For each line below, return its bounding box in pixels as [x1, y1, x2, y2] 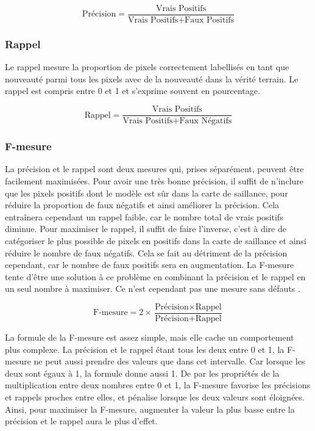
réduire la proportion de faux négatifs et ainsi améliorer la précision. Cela [5, 198, 280, 211]
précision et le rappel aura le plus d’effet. [5, 415, 158, 427]
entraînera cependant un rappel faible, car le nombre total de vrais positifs [5, 210, 283, 223]
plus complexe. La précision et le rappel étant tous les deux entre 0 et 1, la [5, 342, 285, 355]
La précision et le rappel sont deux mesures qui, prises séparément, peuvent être [5, 162, 304, 175]
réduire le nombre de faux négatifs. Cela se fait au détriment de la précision [5, 246, 288, 259]
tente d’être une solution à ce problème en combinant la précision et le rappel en [5, 270, 306, 283]
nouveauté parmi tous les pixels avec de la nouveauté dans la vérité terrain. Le [5, 72, 299, 85]
